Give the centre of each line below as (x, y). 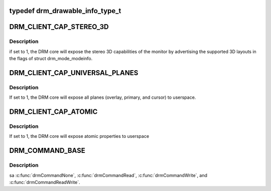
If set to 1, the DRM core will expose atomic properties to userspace (79, 136)
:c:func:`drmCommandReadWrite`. (45, 182)
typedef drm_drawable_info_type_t (65, 11)
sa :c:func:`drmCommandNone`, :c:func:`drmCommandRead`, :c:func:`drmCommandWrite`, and (108, 175)
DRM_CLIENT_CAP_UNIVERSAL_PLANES (74, 73)
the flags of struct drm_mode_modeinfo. (51, 59)
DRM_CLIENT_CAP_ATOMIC (53, 112)
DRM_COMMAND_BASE (47, 151)
